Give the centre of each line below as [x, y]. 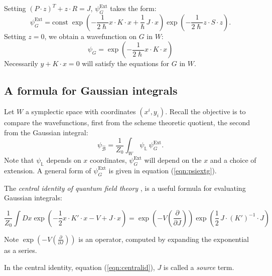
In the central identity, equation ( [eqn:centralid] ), [80, 267]
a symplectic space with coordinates [81, 111]
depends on [64, 160]
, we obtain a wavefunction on [90, 36]
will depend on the [173, 160]
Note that [19, 160]
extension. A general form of [48, 170]
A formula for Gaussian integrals [91, 90]
